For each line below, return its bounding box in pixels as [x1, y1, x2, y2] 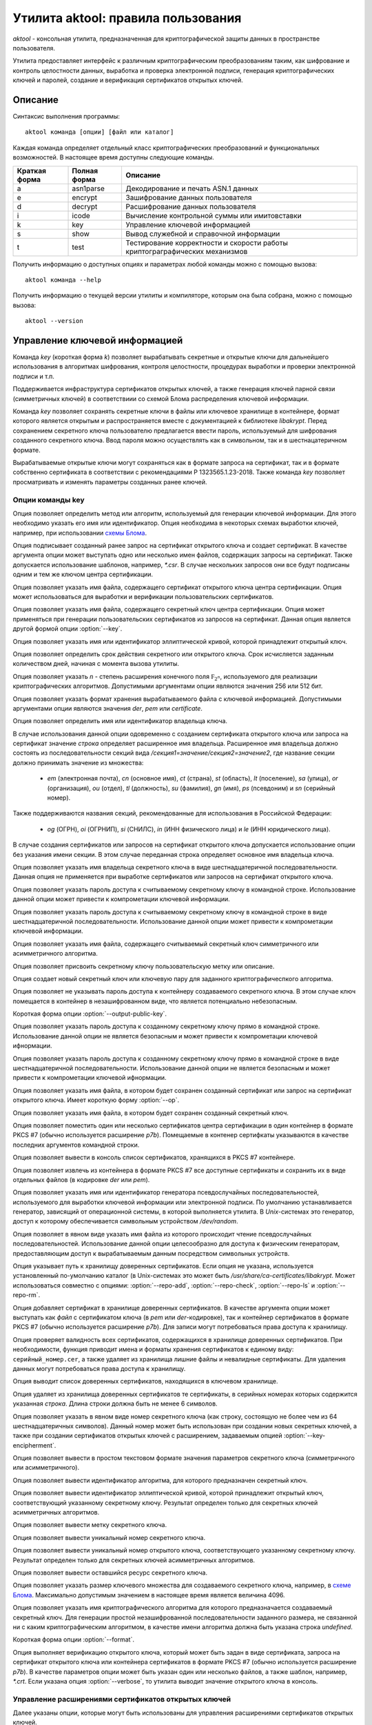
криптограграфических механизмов [125, 246, 248, 256]
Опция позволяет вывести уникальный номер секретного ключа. [12, 1533, 206, 1541]
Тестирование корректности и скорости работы [125, 238, 289, 248]
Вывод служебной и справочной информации [125, 228, 280, 238]
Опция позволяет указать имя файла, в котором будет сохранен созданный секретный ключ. [12, 1108, 289, 1117]
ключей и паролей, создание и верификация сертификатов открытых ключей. [12, 76, 244, 84]
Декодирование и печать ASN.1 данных [125, 184, 258, 193]
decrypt [72, 201, 98, 211]
